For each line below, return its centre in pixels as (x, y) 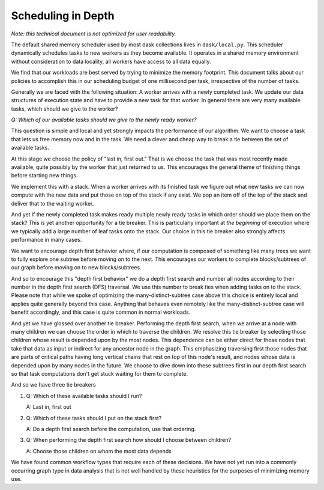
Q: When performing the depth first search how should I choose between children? (128, 440)
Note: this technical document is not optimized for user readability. (94, 34)
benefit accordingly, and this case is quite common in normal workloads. (101, 312)
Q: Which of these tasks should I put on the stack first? (94, 418)
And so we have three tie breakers (53, 385)
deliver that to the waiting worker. (52, 203)
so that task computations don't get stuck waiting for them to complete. (100, 374)
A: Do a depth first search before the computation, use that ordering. (111, 429)
